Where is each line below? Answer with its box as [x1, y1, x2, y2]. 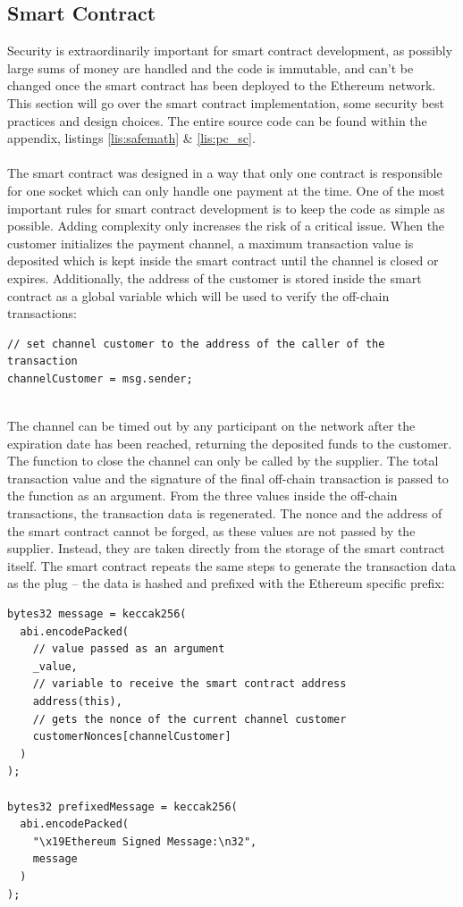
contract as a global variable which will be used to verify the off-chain [7, 286, 390, 305]
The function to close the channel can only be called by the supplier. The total [7, 451, 439, 470]
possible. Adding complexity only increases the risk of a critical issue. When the [7, 216, 445, 235]
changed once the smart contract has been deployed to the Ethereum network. [7, 76, 436, 95]
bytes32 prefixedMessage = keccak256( [7, 800, 238, 813]
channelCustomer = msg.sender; [7, 372, 193, 385]
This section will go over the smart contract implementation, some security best [7, 93, 444, 112]
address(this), [32, 694, 122, 708]
